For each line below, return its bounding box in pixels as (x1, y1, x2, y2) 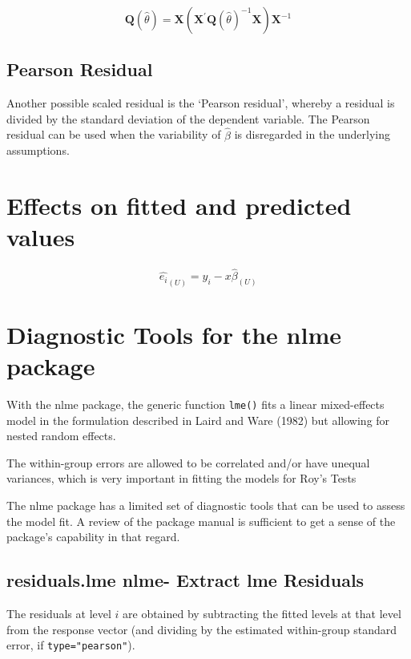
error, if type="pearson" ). (6, 637, 135, 653)
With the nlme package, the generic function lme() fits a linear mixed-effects (6, 395, 385, 412)
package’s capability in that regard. (6, 528, 180, 545)
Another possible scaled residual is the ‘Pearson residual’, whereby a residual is (6, 95, 395, 111)
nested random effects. (6, 427, 116, 444)
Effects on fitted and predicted (6, 188, 352, 221)
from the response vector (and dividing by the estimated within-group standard (6, 621, 397, 637)
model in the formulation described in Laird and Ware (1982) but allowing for (6, 411, 390, 428)
